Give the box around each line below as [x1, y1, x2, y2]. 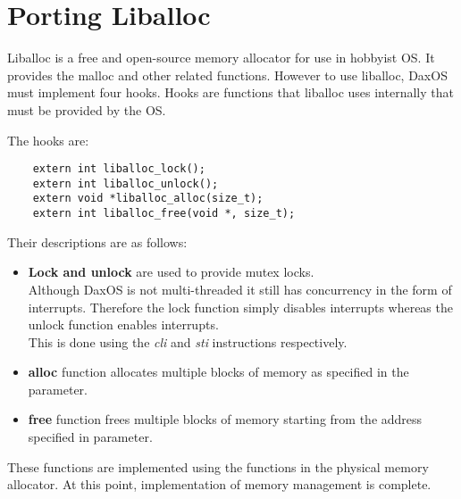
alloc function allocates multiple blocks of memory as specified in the [28, 362, 409, 381]
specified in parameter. [28, 428, 153, 446]
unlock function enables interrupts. [28, 315, 219, 334]
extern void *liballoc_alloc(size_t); [32, 192, 264, 205]
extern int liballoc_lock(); [32, 162, 205, 176]
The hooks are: [7, 130, 89, 149]
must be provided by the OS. [7, 100, 166, 119]
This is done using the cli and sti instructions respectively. [28, 332, 348, 351]
